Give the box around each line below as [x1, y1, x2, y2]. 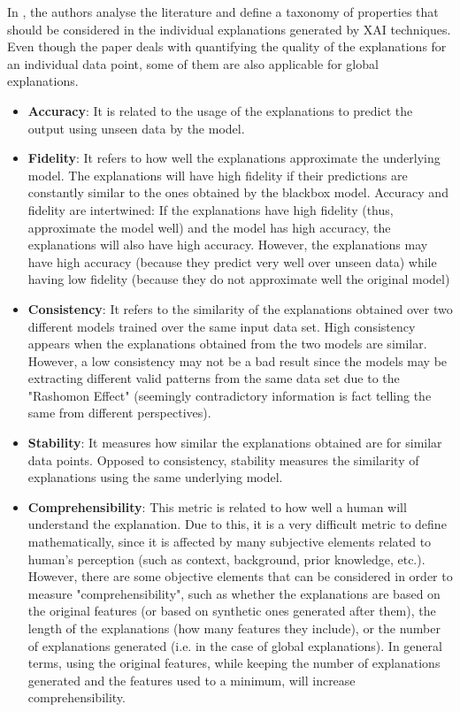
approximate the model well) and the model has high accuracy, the [27, 218, 391, 236]
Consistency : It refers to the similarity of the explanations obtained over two [27, 299, 453, 318]
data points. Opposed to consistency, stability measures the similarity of [27, 450, 419, 469]
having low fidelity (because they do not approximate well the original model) [27, 270, 450, 288]
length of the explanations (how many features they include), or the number [27, 619, 441, 637]
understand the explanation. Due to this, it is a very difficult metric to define [27, 515, 447, 533]
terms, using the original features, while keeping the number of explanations [27, 654, 441, 672]
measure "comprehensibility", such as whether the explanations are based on [27, 584, 441, 602]
